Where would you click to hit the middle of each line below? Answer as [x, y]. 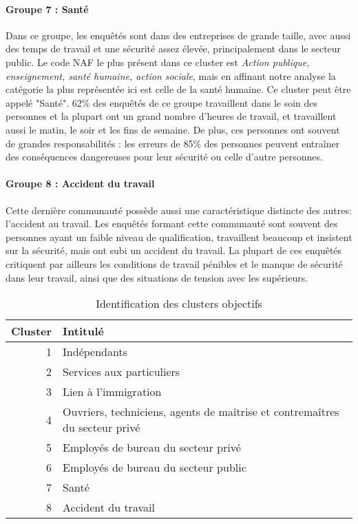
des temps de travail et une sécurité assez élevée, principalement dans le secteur [173, 49]
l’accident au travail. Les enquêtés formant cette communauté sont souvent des [172, 223]
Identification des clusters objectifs [179, 304]
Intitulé [83, 331]
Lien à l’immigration [112, 392]
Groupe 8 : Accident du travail [80, 184]
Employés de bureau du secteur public [155, 468]
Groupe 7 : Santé [47, 9]
